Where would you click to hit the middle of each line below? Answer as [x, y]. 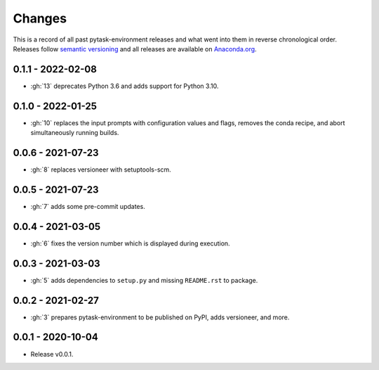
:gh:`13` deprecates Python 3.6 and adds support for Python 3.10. [125, 86]
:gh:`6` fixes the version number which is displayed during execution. [131, 243]
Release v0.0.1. [52, 354]
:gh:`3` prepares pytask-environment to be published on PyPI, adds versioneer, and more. [160, 317]
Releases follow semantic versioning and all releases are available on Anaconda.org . [135, 49]
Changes [40, 18]
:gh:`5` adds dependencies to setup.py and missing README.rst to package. [144, 280]
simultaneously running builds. [75, 133]
